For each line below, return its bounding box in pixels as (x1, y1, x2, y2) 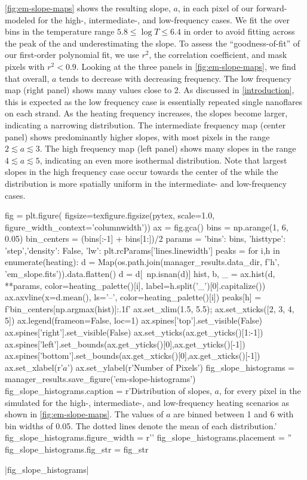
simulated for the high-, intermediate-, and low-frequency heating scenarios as (5, 396, 290, 408)
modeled (5, 13, 35, 26)
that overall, (5, 72, 50, 84)
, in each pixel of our (177, 2, 254, 14)
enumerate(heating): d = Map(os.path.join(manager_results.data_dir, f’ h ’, (5, 256, 280, 268)
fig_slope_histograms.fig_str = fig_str (5, 442, 149, 455)
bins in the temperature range (5, 25, 115, 38)
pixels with (5, 60, 45, 72)
